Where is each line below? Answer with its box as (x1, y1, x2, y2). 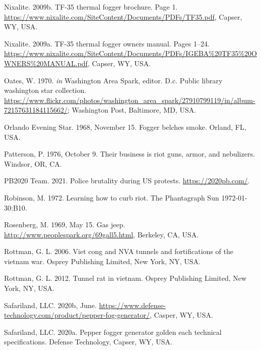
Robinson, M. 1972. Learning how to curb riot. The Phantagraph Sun (4, 192, 219, 203)
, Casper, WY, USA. (150, 310, 213, 320)
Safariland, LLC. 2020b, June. (4, 299, 97, 310)
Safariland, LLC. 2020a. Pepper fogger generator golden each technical (4, 326, 222, 337)
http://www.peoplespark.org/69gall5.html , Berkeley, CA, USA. (4, 229, 199, 239)
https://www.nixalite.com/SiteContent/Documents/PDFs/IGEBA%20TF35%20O (4, 48, 257, 59)
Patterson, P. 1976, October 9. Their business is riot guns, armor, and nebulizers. (4, 148, 255, 159)
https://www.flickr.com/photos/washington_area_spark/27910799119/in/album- (4, 94, 255, 105)
